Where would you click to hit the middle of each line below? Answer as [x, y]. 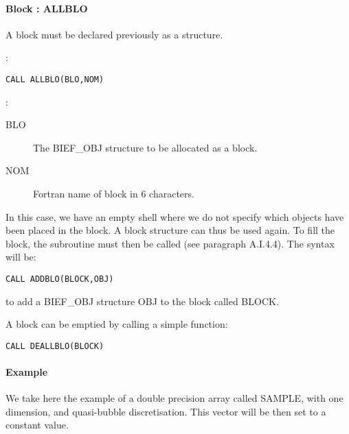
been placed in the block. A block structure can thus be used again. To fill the [170, 230]
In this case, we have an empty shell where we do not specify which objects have [175, 216]
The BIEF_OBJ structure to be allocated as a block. [145, 147]
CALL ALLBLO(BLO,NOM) [55, 79]
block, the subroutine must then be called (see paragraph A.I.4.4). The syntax [170, 243]
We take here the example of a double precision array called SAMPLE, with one [174, 398]
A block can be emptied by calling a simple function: [117, 324]
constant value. [37, 425]
